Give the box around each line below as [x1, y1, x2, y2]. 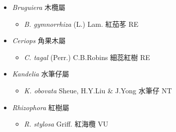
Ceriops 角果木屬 [12, 35, 66, 46]
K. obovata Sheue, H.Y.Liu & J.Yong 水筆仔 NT [24, 85, 172, 95]
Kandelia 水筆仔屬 [12, 68, 69, 79]
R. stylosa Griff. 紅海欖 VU [24, 119, 109, 129]
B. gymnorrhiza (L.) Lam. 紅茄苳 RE [24, 18, 138, 29]
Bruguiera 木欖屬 [12, 2, 65, 12]
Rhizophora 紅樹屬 [12, 102, 69, 112]
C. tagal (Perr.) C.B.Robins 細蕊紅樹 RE [24, 52, 150, 62]
